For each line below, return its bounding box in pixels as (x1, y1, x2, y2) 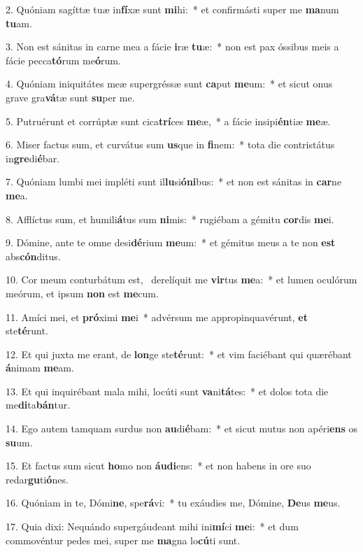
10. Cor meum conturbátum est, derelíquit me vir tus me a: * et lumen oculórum (6, 272, 357, 287)
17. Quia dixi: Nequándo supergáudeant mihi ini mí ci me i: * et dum (6, 519, 299, 534)
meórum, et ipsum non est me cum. (6, 285, 159, 300)
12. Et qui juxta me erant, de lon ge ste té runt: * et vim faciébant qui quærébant (6, 346, 352, 361)
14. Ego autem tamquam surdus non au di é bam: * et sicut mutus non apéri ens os (6, 421, 357, 436)
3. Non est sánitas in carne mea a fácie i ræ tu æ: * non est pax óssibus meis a (6, 39, 339, 54)
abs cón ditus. (6, 248, 61, 263)
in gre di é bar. (6, 150, 60, 165)
